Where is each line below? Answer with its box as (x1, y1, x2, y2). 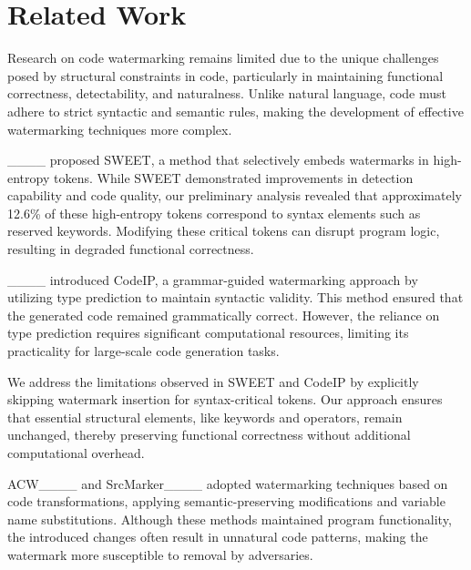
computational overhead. (7, 443, 145, 462)
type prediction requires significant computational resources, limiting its (7, 323, 409, 342)
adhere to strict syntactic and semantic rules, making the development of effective (7, 101, 464, 120)
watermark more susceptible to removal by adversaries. (7, 545, 313, 564)
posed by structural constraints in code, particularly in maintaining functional (7, 66, 444, 85)
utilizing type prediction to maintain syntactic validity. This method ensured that (7, 288, 464, 307)
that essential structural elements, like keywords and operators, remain (7, 407, 403, 426)
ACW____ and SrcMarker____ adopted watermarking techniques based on (7, 473, 448, 493)
